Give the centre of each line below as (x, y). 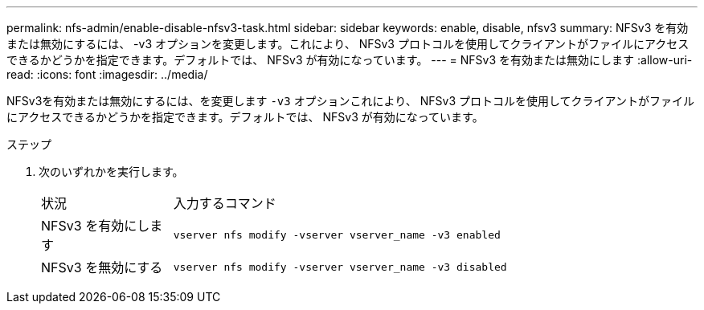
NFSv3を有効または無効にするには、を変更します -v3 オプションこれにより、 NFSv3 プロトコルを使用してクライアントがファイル (350, 101)
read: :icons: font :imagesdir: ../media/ (107, 74)
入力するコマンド (225, 203)
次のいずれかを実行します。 (111, 171)
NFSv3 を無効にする (102, 267)
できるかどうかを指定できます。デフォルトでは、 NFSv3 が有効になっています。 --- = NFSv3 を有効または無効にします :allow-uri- (350, 60)
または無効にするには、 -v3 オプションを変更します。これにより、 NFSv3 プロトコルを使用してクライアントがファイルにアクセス (348, 44)
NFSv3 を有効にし (96, 226)
